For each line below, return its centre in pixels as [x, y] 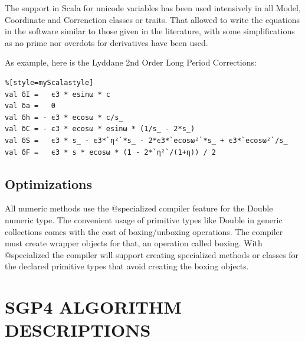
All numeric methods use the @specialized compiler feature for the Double [139, 208]
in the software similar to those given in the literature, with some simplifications [150, 31]
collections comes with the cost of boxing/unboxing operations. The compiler [144, 231]
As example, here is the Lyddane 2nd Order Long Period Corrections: [131, 62]
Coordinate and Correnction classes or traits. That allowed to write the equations [152, 19]
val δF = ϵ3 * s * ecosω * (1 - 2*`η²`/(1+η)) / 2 [110, 152]
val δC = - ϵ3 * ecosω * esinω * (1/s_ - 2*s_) [100, 129]
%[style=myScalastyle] [49, 82]
